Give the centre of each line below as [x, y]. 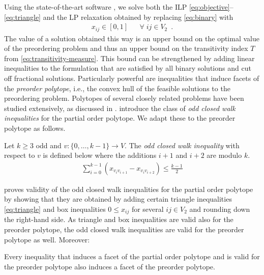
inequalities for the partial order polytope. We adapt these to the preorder [120, 118]
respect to [20, 155]
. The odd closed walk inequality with [182, 145]
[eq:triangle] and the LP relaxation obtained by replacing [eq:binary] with [119, 17]
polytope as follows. [35, 128]
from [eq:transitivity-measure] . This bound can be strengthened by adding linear [129, 58]
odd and [49, 145]
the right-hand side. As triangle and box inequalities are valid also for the [119, 219]
